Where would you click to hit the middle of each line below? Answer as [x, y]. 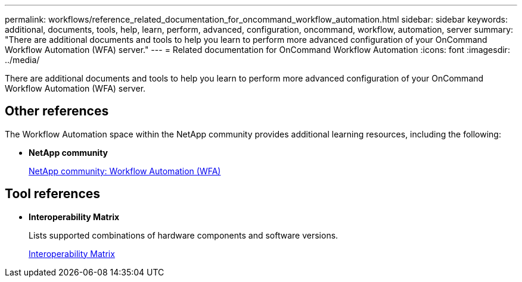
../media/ [22, 60]
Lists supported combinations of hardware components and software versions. [184, 235]
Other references [57, 111]
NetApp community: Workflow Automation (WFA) [125, 171]
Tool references [53, 194]
